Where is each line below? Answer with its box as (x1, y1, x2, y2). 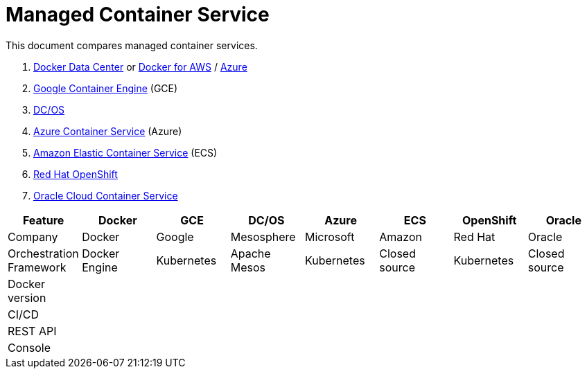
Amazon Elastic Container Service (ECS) (33, 146, 218, 159)
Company (8, 229, 58, 244)
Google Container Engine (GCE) (33, 82, 178, 94)
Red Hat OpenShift (33, 168, 118, 180)
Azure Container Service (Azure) (33, 125, 182, 137)
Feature (22, 213, 64, 227)
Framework (8, 260, 67, 274)
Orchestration (8, 246, 79, 260)
